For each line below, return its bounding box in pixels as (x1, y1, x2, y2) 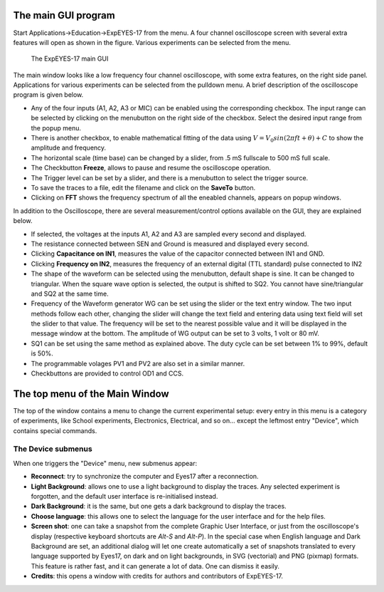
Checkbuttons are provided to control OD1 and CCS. (31, 369, 184, 378)
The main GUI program (13, 9, 115, 21)
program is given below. (13, 90, 84, 99)
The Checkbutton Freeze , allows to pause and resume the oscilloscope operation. (31, 164, 272, 172)
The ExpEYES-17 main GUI (31, 54, 109, 63)
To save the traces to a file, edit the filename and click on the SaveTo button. (31, 183, 256, 192)
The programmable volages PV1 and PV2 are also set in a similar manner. (31, 359, 245, 368)
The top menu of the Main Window (13, 388, 170, 400)
